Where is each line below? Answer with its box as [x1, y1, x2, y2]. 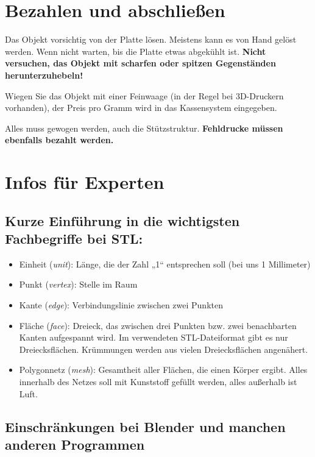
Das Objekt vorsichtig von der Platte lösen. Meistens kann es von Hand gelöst [5, 33, 297, 46]
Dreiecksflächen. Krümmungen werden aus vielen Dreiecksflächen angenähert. [19, 342, 308, 355]
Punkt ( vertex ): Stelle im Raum [19, 278, 138, 291]
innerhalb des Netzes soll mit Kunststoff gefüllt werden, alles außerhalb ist [19, 375, 297, 388]
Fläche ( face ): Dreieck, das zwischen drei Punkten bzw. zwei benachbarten [19, 319, 297, 331]
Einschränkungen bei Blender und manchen [5, 417, 286, 436]
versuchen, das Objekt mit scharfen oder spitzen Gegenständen [5, 57, 276, 69]
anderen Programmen [5, 434, 145, 453]
